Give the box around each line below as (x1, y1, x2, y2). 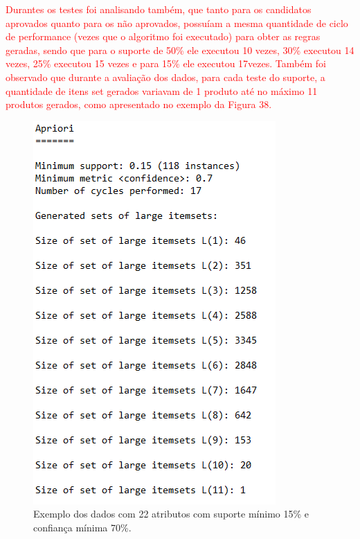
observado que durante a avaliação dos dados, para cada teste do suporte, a (6, 69, 325, 84)
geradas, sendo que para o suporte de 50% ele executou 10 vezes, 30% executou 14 (6, 42, 354, 57)
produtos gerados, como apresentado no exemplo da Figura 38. (6, 97, 272, 112)
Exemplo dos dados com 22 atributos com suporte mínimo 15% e (33, 506, 309, 521)
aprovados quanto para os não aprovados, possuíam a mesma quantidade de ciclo (6, 15, 348, 30)
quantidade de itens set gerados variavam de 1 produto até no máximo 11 (6, 83, 318, 98)
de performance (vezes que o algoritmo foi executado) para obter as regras (6, 29, 321, 44)
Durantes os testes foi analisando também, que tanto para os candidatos (6, 2, 312, 16)
